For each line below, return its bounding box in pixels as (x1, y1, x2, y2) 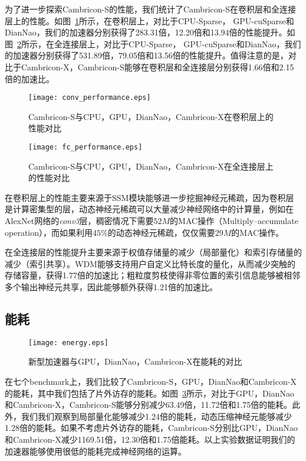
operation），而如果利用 (5, 226, 93, 238)
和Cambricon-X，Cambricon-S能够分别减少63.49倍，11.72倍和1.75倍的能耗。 (5, 398, 292, 411)
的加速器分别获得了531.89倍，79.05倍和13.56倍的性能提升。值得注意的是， (5, 49, 288, 61)
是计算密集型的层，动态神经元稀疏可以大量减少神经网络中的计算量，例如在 (5, 203, 294, 215)
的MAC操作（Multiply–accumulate (170, 215, 298, 227)
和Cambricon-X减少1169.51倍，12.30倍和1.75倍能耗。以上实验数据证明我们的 (5, 433, 295, 446)
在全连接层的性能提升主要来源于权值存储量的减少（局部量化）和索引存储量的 (5, 246, 302, 258)
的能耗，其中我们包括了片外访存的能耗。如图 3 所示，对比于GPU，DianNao (5, 387, 294, 399)
